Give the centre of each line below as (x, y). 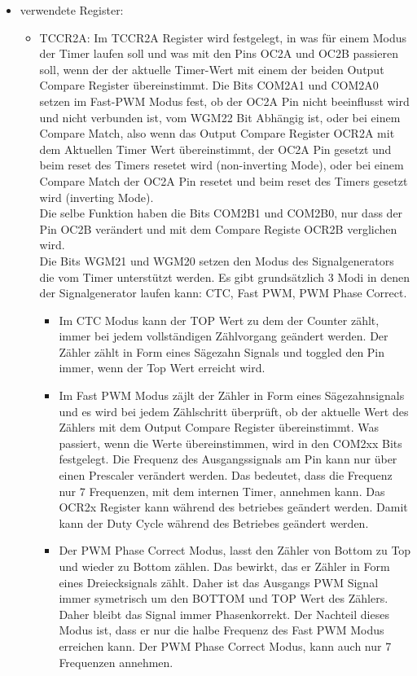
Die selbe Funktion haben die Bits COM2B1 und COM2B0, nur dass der (221, 213)
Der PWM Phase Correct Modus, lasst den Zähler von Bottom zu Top (235, 550)
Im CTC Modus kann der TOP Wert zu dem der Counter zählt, (219, 320)
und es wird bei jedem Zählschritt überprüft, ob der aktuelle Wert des (234, 411)
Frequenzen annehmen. (116, 662)
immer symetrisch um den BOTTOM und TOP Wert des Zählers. (224, 598)
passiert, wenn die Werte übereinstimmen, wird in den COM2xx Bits (230, 443)
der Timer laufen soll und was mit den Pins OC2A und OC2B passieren (219, 53)
